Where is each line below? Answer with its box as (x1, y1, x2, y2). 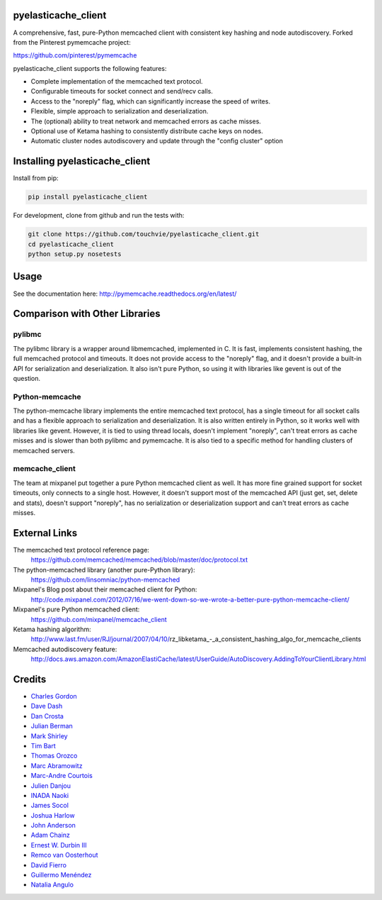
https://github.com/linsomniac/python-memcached (30, 575, 180, 584)
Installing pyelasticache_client (13, 155, 151, 167)
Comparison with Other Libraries (13, 308, 161, 320)
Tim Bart (30, 741, 56, 750)
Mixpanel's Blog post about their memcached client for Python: (13, 585, 197, 594)
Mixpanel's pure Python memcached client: (13, 605, 140, 613)
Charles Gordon (30, 692, 77, 701)
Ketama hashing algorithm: (13, 625, 91, 633)
